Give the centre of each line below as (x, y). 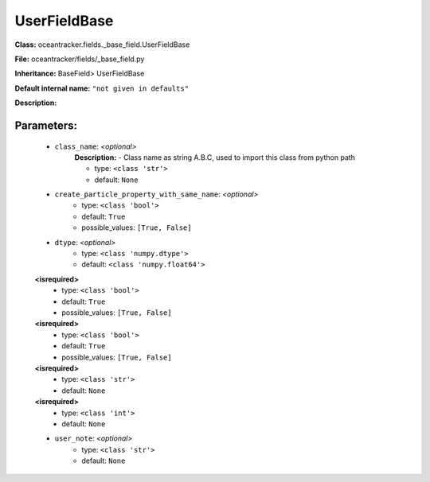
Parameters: (46, 125)
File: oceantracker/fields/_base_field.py (80, 59)
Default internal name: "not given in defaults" (102, 88)
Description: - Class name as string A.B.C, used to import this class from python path (215, 157)
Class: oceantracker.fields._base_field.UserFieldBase (102, 45)
